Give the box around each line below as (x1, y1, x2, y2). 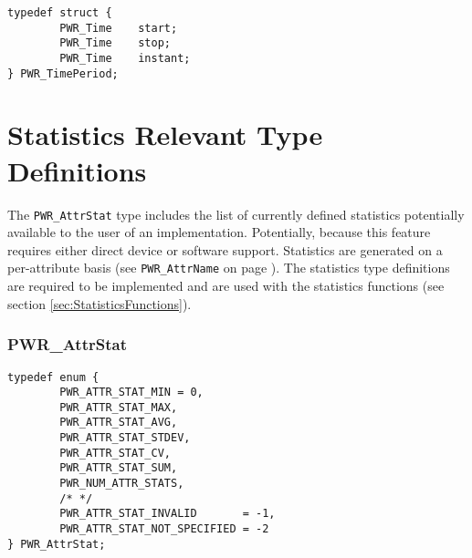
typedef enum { (7, 370, 100, 384)
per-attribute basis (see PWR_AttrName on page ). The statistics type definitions (7, 258, 450, 277)
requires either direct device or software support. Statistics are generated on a (7, 240, 443, 259)
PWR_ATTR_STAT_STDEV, (59, 431, 191, 445)
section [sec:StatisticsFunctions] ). (7, 294, 192, 313)
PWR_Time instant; (59, 51, 191, 65)
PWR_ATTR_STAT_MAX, (59, 400, 178, 414)
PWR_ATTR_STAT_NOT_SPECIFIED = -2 (59, 522, 269, 536)
